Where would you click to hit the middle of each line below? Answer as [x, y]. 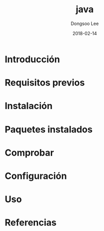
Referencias [31, 223]
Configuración [36, 176]
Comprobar [29, 153]
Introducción [32, 59]
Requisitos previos [45, 83]
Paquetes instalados [49, 129]
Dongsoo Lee [85, 23]
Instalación [29, 106]
